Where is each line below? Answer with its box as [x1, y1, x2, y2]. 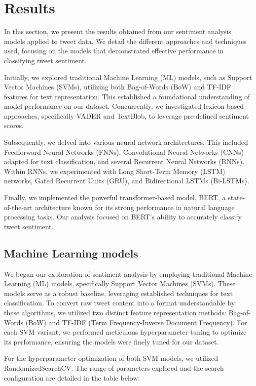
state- [228, 192, 245, 203]
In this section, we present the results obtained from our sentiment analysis [4, 26, 231, 37]
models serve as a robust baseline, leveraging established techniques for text [4, 288, 233, 298]
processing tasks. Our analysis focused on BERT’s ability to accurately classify [4, 212, 242, 222]
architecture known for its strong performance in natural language [35, 202, 235, 212]
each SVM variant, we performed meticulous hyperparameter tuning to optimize [4, 327, 247, 337]
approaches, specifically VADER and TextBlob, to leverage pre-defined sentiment [4, 110, 249, 121]
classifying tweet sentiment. [4, 55, 87, 65]
